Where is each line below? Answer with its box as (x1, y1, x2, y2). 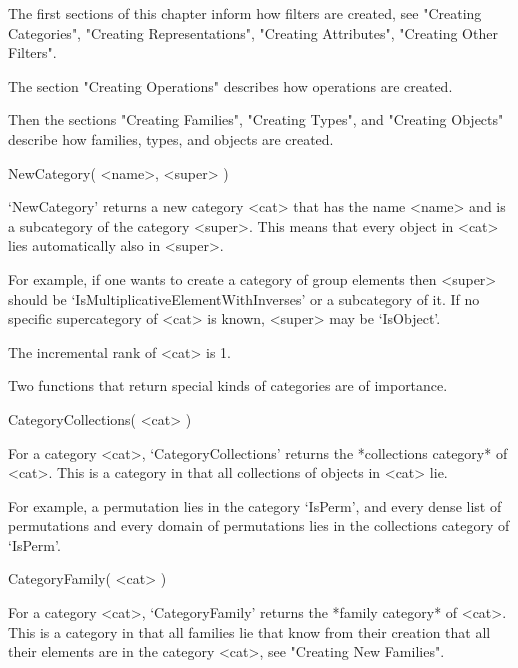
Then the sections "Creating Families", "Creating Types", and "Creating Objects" (8, 109, 504, 130)
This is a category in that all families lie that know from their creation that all (8, 621, 491, 642)
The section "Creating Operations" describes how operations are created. (8, 75, 453, 96)
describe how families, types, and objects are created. (8, 128, 334, 149)
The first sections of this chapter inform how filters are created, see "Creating (8, 3, 482, 23)
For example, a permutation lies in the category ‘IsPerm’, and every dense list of (8, 495, 502, 516)
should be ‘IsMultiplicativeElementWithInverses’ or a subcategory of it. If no (8, 288, 480, 309)
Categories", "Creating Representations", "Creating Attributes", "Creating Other (8, 22, 498, 43)
